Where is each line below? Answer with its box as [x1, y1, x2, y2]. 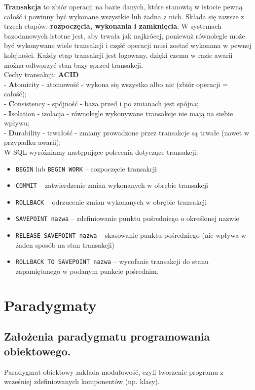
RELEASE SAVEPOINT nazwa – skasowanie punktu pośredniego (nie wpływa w [15, 230, 246, 240]
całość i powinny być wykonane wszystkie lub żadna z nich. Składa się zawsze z [4, 11, 244, 21]
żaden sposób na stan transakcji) [15, 239, 115, 250]
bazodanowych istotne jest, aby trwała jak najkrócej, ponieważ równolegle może [4, 30, 245, 41]
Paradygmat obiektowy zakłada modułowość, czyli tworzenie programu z [4, 366, 223, 377]
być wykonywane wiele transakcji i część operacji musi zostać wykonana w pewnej [4, 40, 252, 50]
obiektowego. [4, 343, 71, 358]
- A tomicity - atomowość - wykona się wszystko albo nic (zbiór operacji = [4, 79, 228, 89]
